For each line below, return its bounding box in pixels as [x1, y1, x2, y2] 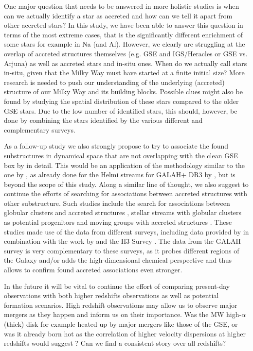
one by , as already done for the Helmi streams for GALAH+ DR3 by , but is [4, 169, 235, 180]
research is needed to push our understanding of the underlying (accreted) [4, 77, 225, 87]
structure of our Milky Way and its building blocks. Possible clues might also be [4, 86, 243, 97]
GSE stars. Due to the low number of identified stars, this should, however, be [4, 105, 237, 116]
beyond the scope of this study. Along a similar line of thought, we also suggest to [4, 179, 249, 189]
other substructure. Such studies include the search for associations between [4, 198, 230, 208]
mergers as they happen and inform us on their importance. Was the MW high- [4, 309, 242, 319]
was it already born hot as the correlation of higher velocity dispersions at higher [4, 328, 246, 338]
